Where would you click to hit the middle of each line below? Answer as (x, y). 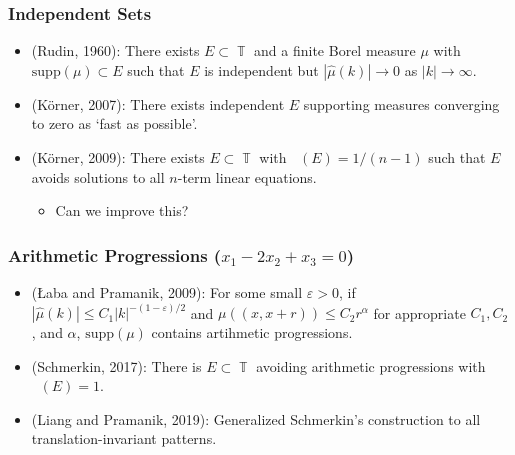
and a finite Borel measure (335, 50)
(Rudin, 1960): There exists (115, 50)
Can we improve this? (122, 210)
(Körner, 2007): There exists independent (158, 103)
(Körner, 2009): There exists (118, 157)
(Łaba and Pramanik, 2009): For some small (167, 292)
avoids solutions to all (98, 176)
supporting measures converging (401, 103)
